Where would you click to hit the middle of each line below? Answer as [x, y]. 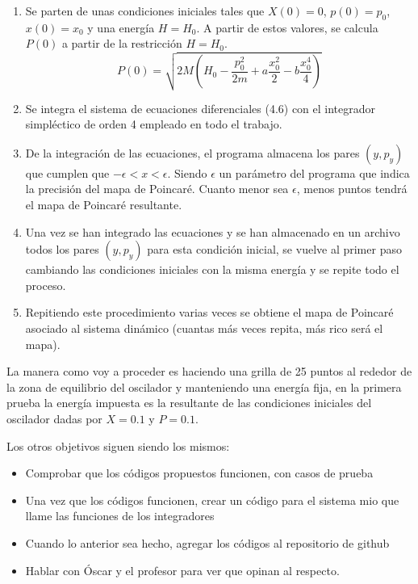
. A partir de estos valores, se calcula [287, 27]
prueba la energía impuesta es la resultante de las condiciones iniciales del [189, 403]
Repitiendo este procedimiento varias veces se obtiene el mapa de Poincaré [209, 312]
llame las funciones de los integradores [120, 516]
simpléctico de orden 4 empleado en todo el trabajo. [154, 124]
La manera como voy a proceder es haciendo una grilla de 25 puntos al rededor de [209, 371]
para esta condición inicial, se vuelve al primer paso [274, 249]
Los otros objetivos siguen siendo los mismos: [118, 445]
